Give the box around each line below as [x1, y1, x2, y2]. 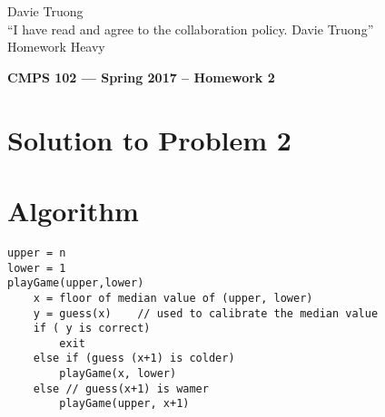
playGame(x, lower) [59, 367, 177, 381]
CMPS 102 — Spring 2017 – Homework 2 [7, 67, 275, 86]
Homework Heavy [7, 37, 105, 56]
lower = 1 [7, 261, 66, 275]
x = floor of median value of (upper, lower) [33, 291, 313, 305]
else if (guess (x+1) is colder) [33, 352, 235, 365]
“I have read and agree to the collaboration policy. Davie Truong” [7, 19, 374, 38]
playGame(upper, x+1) [59, 397, 190, 411]
